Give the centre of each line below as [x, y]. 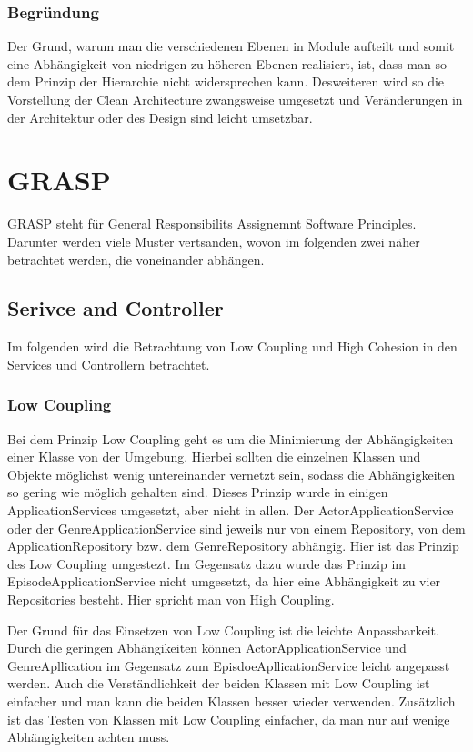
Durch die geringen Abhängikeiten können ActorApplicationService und [207, 648]
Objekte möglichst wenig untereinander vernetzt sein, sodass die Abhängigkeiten [231, 474]
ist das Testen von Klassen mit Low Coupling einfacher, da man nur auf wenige [229, 719]
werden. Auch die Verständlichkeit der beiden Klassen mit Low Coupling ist [219, 683]
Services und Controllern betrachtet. [109, 364]
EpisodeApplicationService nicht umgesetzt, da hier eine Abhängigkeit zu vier [224, 581]
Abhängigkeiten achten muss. [89, 737]
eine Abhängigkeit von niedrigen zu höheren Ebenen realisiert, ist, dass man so [227, 63]
